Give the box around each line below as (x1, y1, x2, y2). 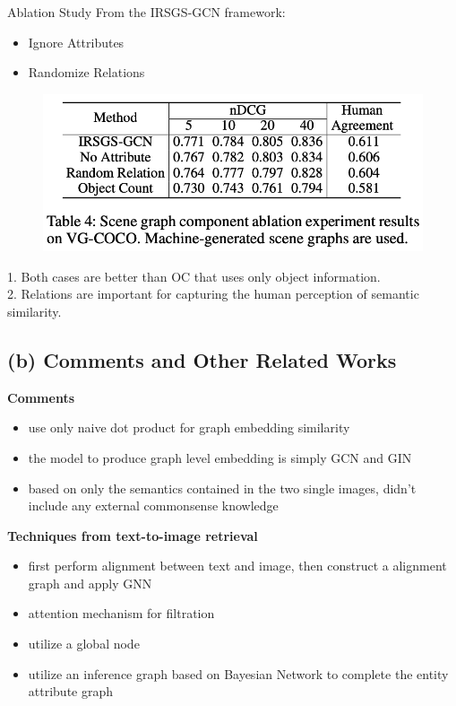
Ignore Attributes (28, 32, 125, 51)
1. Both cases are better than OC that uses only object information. (7, 266, 381, 285)
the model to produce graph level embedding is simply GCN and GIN (28, 448, 412, 466)
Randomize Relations (28, 63, 145, 82)
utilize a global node (28, 634, 140, 653)
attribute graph (28, 682, 114, 701)
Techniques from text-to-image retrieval (7, 526, 258, 545)
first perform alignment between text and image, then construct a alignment (28, 556, 447, 575)
